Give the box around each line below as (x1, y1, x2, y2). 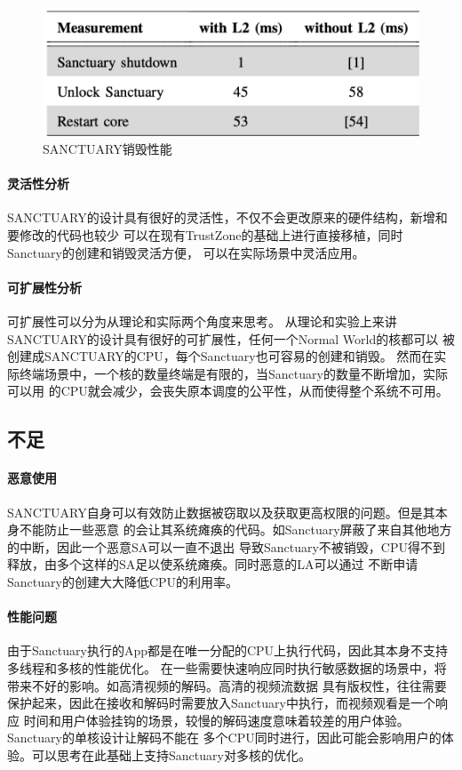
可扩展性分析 (7, 277, 82, 296)
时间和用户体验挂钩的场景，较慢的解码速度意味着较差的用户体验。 (23, 710, 410, 729)
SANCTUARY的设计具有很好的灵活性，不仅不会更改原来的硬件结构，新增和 (7, 208, 448, 227)
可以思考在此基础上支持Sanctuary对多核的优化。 (31, 745, 311, 764)
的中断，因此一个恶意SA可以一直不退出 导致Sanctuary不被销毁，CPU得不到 (7, 537, 445, 556)
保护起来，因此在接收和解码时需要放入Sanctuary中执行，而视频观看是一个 (7, 694, 435, 712)
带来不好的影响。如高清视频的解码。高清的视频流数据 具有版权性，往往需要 (7, 676, 447, 694)
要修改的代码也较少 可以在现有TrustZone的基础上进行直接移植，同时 (7, 226, 403, 245)
